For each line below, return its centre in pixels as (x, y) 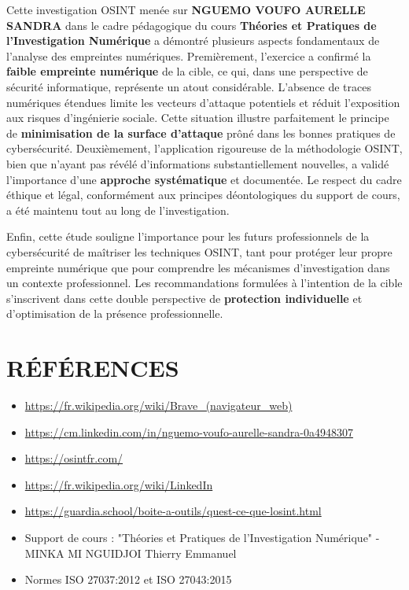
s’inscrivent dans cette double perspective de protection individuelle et (184, 298)
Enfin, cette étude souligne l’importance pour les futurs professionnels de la (188, 236)
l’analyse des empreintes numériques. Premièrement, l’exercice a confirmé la (189, 55)
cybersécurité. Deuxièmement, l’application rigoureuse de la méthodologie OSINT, (204, 148)
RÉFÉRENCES (93, 368)
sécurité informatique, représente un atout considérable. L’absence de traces (189, 86)
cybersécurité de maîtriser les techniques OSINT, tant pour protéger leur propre (199, 251)
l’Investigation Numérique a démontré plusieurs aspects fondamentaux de (193, 41)
